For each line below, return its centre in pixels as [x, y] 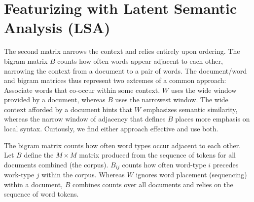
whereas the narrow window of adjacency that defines [85, 119]
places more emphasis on [213, 119]
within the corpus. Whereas [83, 175]
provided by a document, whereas [55, 100]
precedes [226, 164]
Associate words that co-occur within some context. [82, 90]
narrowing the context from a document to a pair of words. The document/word [126, 70]
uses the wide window [204, 90]
